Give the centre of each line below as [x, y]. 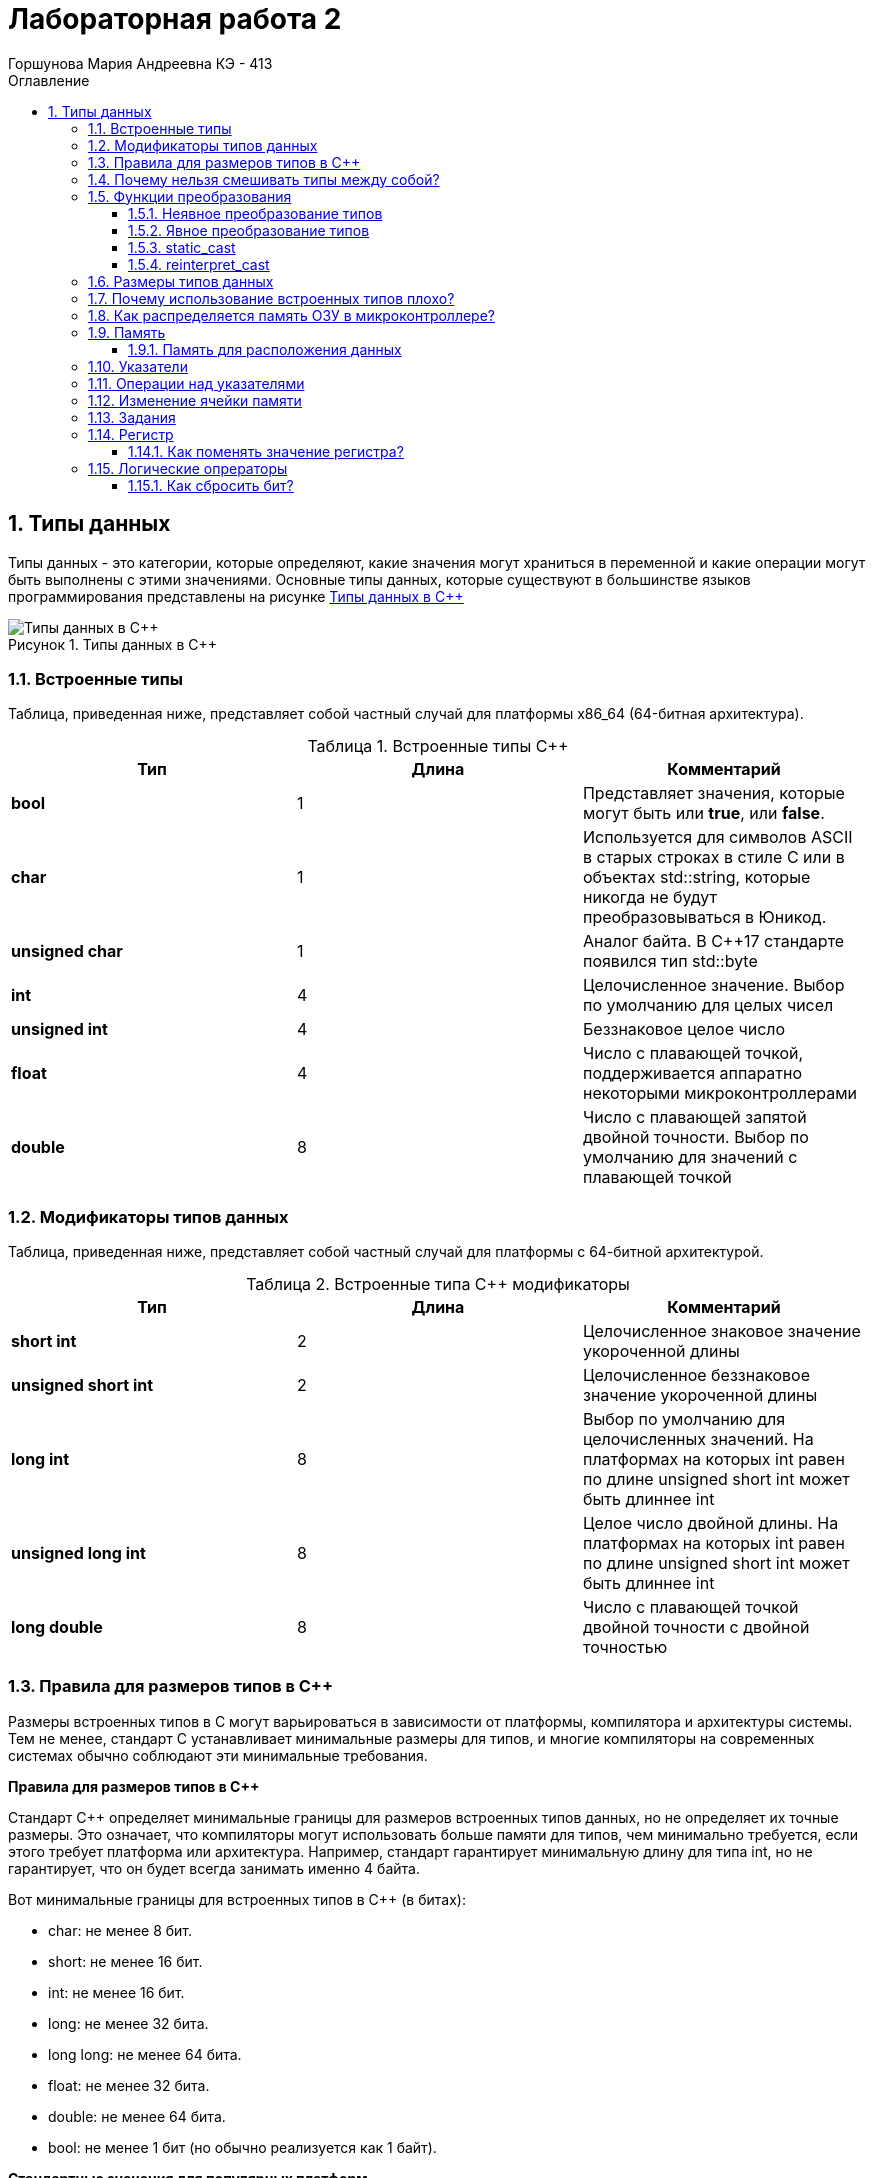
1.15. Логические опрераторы [188, 468]
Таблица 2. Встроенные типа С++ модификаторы [438, 1284]
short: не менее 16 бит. [125, 1961]
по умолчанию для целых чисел [708, 1005]
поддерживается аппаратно [692, 1073]
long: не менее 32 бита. [128, 2023]
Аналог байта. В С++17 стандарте [713, 941]
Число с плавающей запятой [694, 1117]
